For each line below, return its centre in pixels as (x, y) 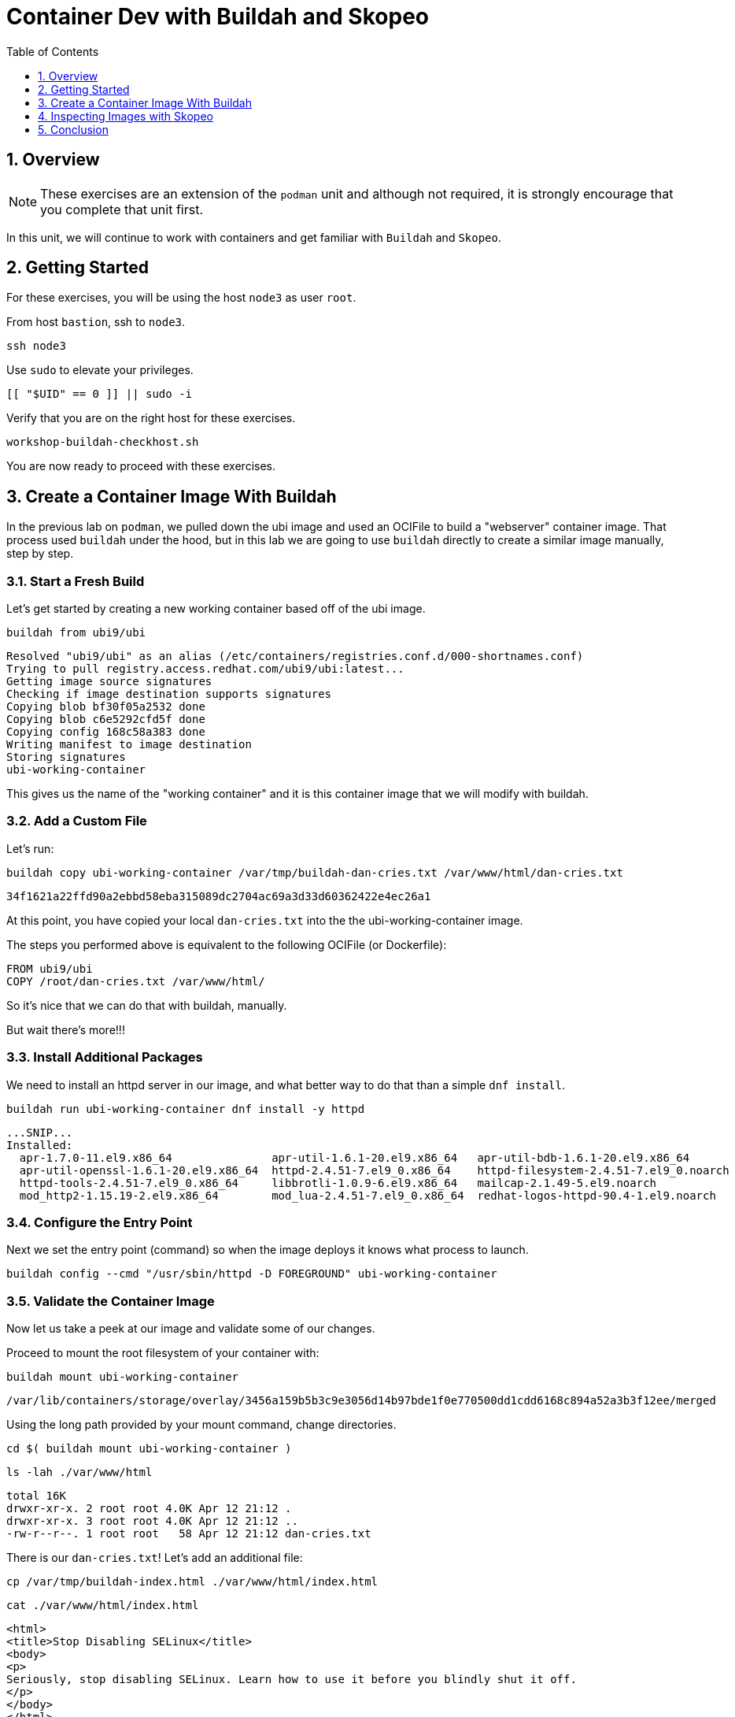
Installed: (40, 1145)
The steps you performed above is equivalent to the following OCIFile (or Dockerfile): (227, 944)
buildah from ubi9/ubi (76, 633)
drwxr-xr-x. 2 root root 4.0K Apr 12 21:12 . (149, 1509)
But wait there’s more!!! (66, 1029)
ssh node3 (36, 346)
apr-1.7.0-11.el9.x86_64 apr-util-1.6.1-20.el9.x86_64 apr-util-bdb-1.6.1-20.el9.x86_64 (355, 1157)
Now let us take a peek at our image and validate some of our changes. (191, 1329)
